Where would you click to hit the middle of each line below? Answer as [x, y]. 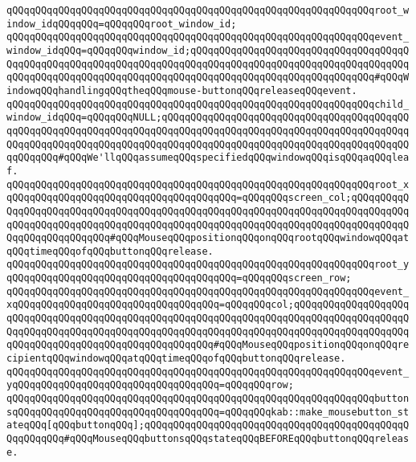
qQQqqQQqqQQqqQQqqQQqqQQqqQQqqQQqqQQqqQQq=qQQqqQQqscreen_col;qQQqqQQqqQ [208, 198]
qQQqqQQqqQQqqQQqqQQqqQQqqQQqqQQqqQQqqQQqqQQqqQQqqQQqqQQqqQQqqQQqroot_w [208, 10]
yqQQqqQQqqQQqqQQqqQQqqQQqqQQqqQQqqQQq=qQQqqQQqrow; [150, 385]
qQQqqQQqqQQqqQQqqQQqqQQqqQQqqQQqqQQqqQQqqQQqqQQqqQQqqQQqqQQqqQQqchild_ [208, 104]
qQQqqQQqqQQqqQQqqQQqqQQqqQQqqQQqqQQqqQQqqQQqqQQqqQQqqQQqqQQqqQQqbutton [208, 399]
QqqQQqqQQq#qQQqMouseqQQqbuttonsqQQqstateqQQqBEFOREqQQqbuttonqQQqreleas [208, 439]
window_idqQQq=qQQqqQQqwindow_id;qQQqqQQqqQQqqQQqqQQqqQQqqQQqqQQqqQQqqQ [208, 50]
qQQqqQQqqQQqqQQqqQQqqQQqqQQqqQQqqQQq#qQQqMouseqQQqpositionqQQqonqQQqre [208, 345]
